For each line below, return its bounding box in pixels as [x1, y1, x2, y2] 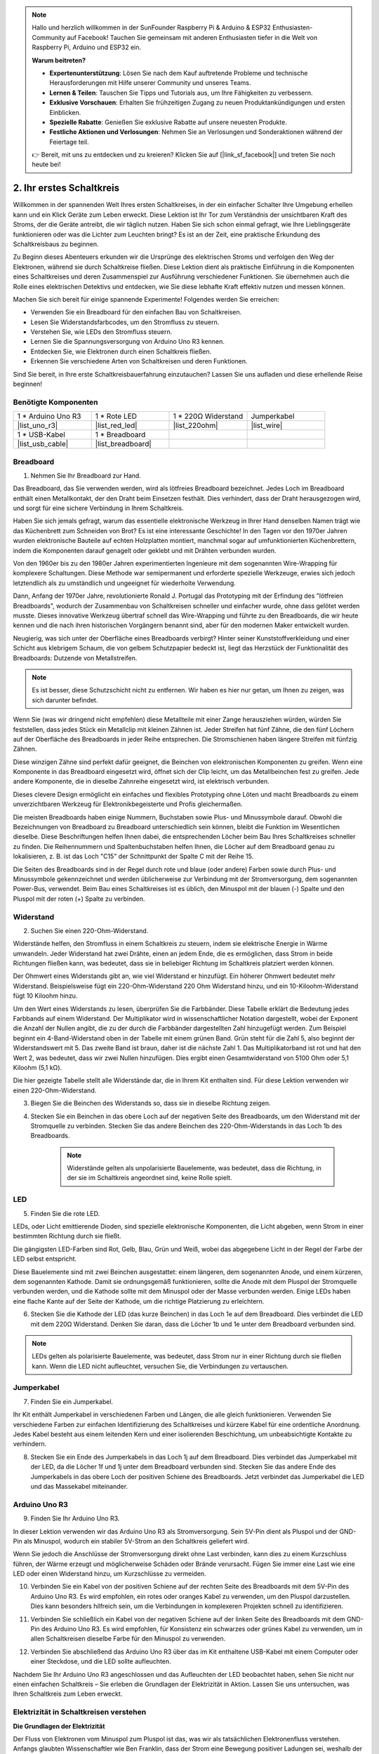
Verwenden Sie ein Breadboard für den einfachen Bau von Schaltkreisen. [30, 308, 242, 316]
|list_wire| [251, 421, 283, 431]
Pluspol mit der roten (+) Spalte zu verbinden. [13, 895, 145, 903]
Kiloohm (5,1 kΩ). [13, 1063, 62, 1071]
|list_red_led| [95, 421, 138, 431]
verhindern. [13, 1440, 47, 1448]
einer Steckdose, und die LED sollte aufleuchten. [30, 1657, 171, 1666]
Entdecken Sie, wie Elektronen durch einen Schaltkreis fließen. [30, 347, 212, 356]
